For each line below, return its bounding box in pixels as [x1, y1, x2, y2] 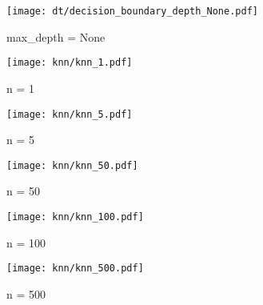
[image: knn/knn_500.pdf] [6, 263, 144, 275]
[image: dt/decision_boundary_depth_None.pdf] [6, 6, 258, 17]
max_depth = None [6, 28, 106, 45]
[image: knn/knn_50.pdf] [6, 159, 138, 171]
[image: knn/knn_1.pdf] [6, 57, 133, 69]
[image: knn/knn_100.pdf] [6, 211, 144, 223]
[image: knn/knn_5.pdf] [6, 108, 133, 120]
